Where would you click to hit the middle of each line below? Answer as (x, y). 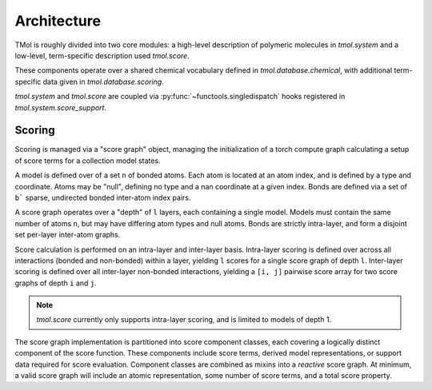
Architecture (58, 21)
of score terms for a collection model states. (88, 161)
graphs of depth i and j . (56, 283)
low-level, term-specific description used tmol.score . (102, 55)
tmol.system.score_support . (61, 107)
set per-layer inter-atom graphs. (68, 235)
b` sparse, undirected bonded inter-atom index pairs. (103, 197)
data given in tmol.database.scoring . (103, 82)
